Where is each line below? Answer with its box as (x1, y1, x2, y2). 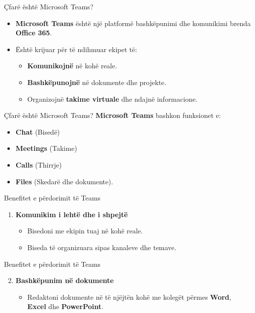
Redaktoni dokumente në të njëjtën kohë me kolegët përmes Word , (27, 291, 231, 302)
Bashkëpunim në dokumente (15, 275, 114, 285)
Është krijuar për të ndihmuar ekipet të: (15, 44, 137, 54)
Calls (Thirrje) (15, 159, 62, 170)
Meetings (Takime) (15, 143, 77, 153)
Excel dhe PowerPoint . (27, 301, 103, 312)
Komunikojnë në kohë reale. (27, 60, 117, 71)
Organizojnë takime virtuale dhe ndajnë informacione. (27, 93, 198, 104)
